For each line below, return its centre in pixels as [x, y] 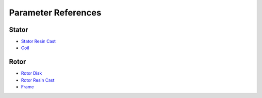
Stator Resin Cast [38, 42]
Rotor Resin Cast [38, 80]
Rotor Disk [32, 73]
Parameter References [55, 13]
